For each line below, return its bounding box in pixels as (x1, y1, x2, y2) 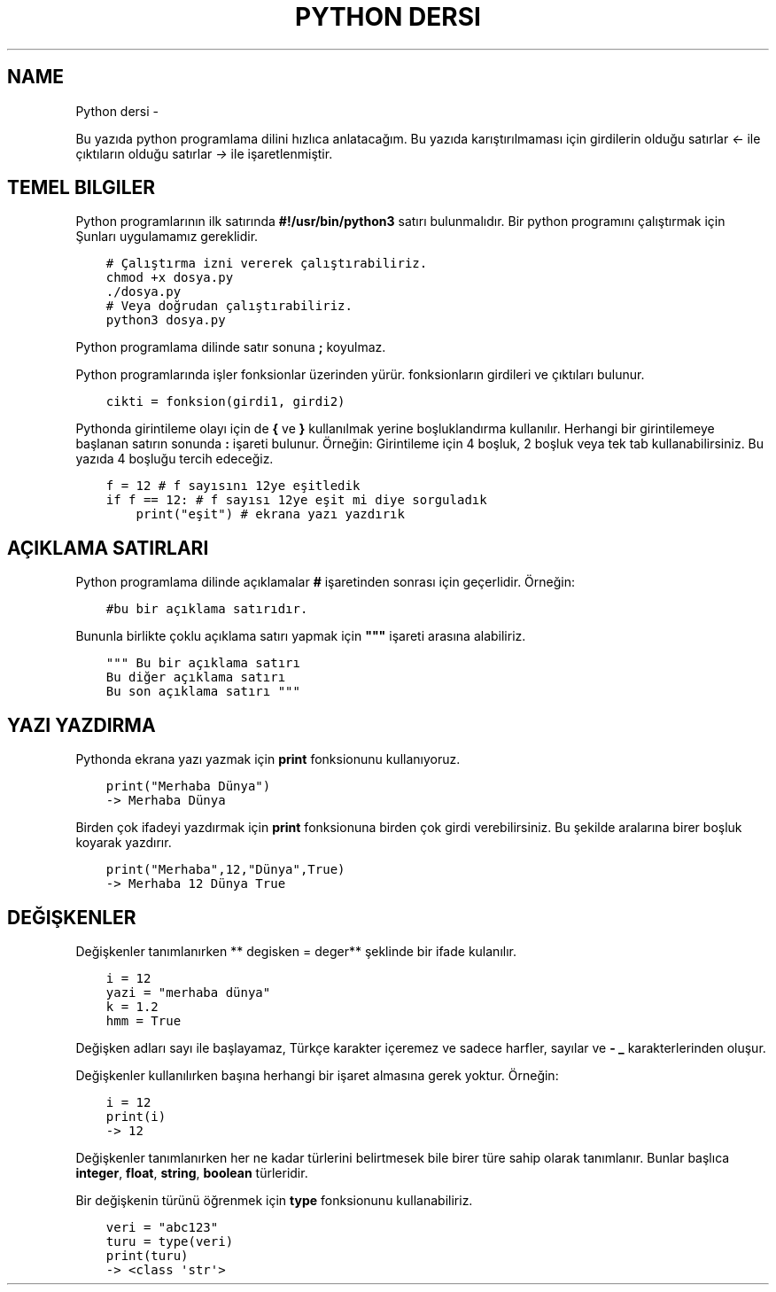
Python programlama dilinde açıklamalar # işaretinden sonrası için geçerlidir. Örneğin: (75, 574, 576, 590)
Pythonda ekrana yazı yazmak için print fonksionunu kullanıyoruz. (75, 751, 461, 767)
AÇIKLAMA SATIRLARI (7, 536, 209, 559)
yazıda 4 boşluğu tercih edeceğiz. (75, 451, 274, 467)
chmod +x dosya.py (105, 270, 234, 285)
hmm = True (105, 1013, 182, 1028)
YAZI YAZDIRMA (7, 713, 156, 736)
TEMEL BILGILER (7, 176, 156, 199)
